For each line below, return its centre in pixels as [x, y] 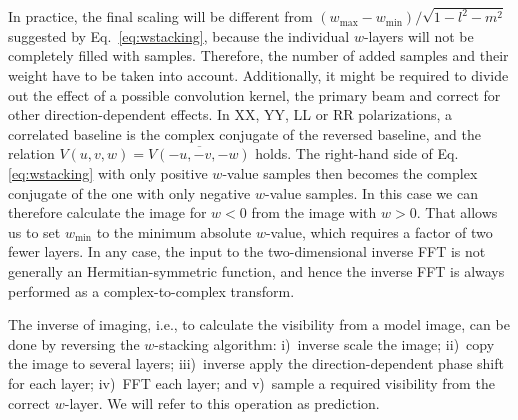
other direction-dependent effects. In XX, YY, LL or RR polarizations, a [230, 114]
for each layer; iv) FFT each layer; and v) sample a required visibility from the [251, 382]
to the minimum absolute [174, 231]
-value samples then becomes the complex [350, 173]
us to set [34, 231]
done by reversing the [74, 343]
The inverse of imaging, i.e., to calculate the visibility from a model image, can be [259, 324]
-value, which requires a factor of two [379, 231]
